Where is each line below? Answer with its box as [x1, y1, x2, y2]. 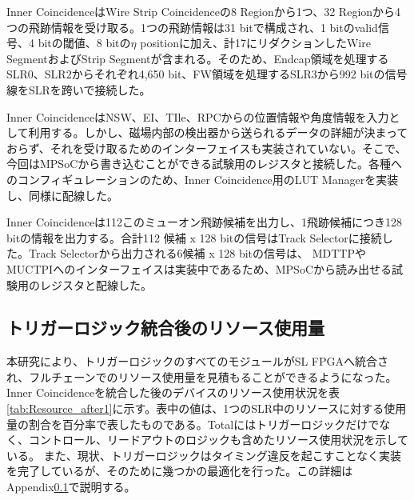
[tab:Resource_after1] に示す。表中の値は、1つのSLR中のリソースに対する [6, 400, 384, 417]
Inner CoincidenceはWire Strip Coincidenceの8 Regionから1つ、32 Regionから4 [6, 3, 401, 19]
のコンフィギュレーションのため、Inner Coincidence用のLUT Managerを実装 [6, 170, 399, 187]
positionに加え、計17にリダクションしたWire [140, 34, 371, 51]
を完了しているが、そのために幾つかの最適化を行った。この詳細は [6, 462, 353, 479]
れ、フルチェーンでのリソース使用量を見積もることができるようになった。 [6, 368, 397, 385]
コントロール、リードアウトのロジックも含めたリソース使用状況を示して [28, 431, 408, 448]
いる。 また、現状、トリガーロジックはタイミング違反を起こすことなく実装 [6, 446, 401, 463]
